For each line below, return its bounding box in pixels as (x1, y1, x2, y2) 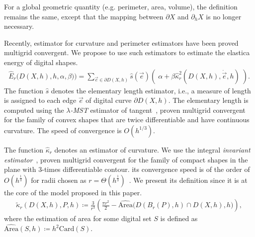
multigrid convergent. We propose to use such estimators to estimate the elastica (4, 47, 250, 58)
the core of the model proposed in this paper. (4, 187, 142, 197)
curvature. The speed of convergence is (4, 125, 122, 135)
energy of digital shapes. (4, 57, 78, 67)
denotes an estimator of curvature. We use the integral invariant (54, 144, 251, 155)
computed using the (4, 104, 64, 115)
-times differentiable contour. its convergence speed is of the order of (42, 164, 250, 174)
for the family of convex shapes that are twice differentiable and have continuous (4, 114, 250, 125)
